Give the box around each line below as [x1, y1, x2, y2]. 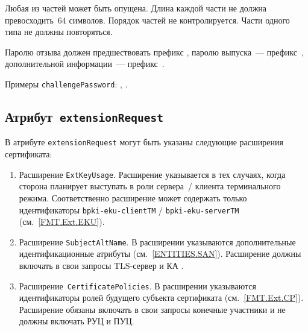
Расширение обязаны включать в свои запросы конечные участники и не [19, 303, 286, 315]
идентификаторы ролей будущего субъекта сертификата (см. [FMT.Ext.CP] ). [19, 291, 304, 304]
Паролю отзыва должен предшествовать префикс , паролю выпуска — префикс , [5, 45, 304, 58]
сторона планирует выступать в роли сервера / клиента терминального [19, 180, 281, 192]
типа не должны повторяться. [5, 25, 113, 38]
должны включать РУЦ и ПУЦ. [19, 315, 134, 327]
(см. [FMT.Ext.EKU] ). [19, 215, 105, 228]
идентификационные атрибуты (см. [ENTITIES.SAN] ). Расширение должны [19, 247, 301, 260]
